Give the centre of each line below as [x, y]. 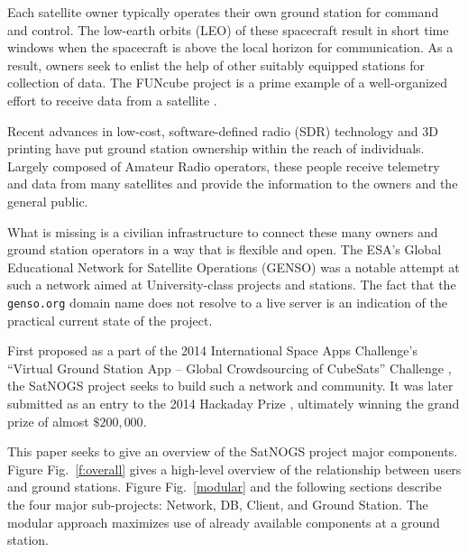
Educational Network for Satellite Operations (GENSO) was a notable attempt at [234, 267]
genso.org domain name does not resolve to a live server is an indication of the [227, 302]
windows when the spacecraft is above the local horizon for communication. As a [230, 47]
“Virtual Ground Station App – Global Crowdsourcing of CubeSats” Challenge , [229, 368]
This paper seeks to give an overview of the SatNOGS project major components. [233, 451]
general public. [48, 201]
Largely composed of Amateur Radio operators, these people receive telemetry [224, 166]
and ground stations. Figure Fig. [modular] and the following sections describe [225, 487]
